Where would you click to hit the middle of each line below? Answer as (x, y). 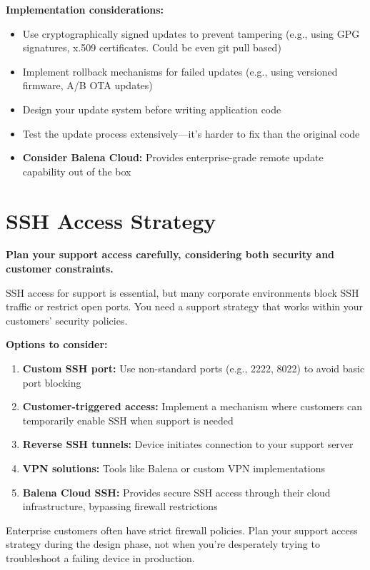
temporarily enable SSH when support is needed (128, 420)
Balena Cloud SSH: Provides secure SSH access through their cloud (176, 492)
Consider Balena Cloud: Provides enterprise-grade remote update (173, 157)
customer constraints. (60, 269)
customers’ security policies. (67, 320)
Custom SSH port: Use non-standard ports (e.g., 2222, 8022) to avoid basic (194, 368)
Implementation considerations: (85, 9)
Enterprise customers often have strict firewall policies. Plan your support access (182, 530)
